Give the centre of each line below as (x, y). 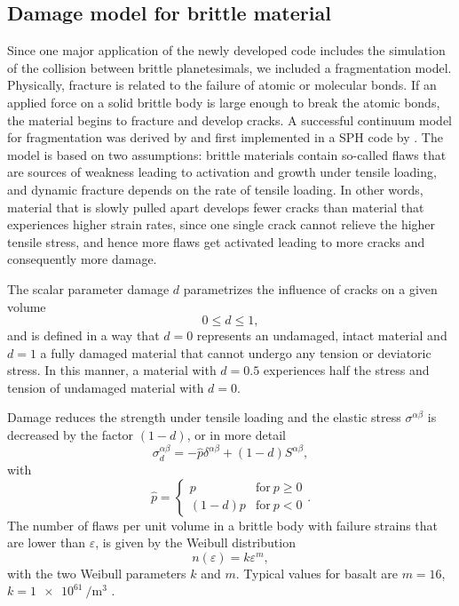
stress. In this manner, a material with (112, 370)
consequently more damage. (82, 259)
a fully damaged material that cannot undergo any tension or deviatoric (236, 352)
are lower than (46, 542)
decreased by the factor (71, 435)
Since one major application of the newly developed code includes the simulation (226, 50)
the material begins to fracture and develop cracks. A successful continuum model (230, 120)
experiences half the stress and (346, 370)
